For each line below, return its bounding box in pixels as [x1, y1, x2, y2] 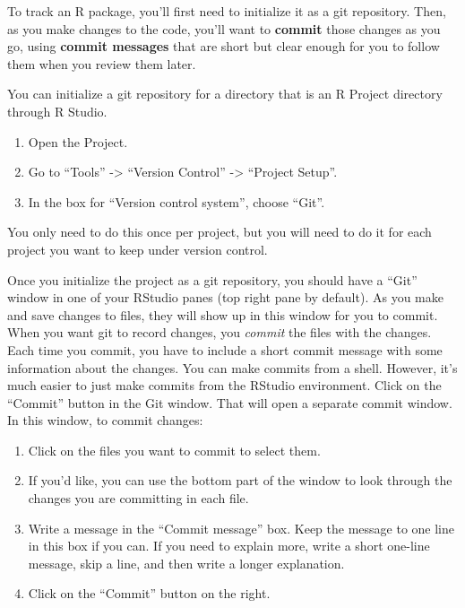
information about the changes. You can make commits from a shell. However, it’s [7, 358, 458, 377]
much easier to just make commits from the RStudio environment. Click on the [7, 376, 442, 395]
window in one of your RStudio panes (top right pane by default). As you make [7, 288, 443, 307]
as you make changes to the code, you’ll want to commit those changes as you [7, 19, 441, 38]
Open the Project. [28, 132, 128, 151]
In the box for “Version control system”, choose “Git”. [28, 192, 325, 211]
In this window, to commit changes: [7, 411, 203, 430]
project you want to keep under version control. [7, 239, 268, 258]
